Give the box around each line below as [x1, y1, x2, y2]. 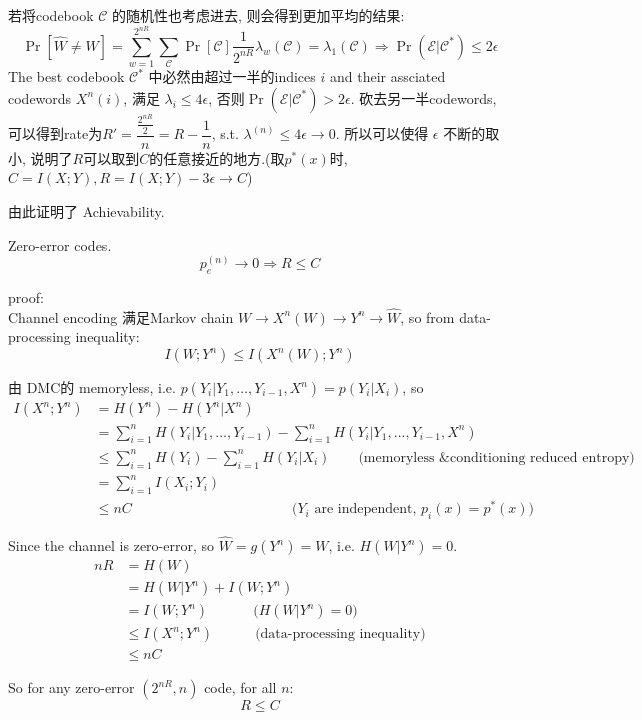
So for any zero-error [8, 677, 135, 698]
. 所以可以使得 [335, 123, 429, 144]
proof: [8, 287, 44, 307]
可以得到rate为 [8, 123, 103, 144]
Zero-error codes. [8, 234, 112, 255]
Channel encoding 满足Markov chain [8, 306, 234, 327]
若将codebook [8, 5, 94, 25]
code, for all [204, 677, 277, 698]
